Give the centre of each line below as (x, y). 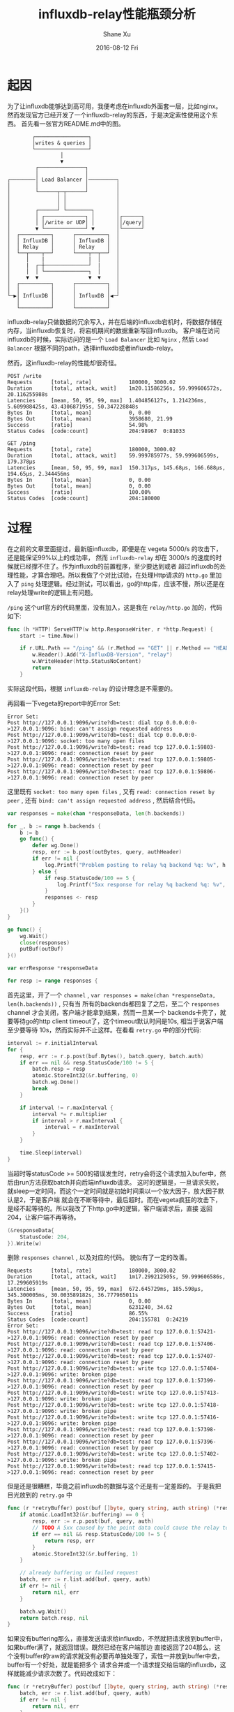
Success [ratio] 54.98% (78, 425)
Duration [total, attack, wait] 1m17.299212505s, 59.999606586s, (117, 1277)
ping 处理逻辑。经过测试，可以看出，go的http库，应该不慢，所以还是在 (123, 583)
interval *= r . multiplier (70, 1114)
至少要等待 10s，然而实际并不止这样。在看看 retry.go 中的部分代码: (104, 1030)
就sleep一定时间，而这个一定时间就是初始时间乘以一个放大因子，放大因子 (112, 1191)
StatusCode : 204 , (45, 1237)
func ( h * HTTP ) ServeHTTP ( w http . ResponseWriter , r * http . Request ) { (110, 629)
